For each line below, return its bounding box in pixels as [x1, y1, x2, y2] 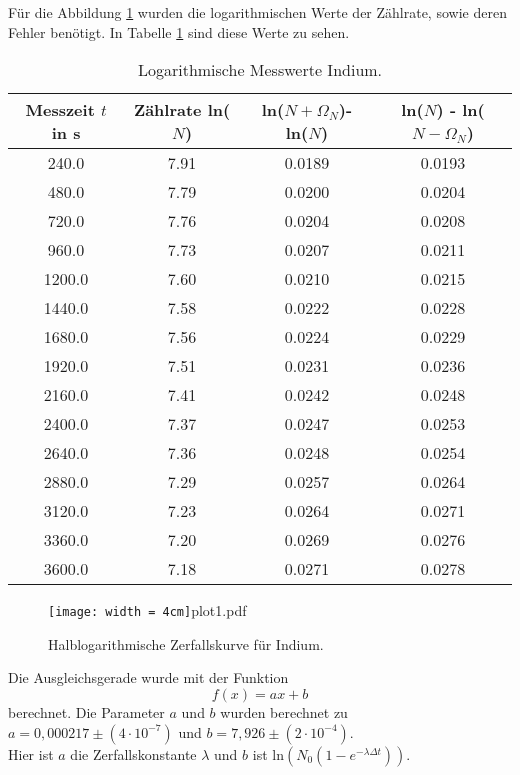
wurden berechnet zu [220, 702, 348, 723]
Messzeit [25, 98, 95, 122]
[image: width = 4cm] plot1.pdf [48, 600, 247, 621]
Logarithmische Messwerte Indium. [137, 58, 383, 82]
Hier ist [8, 743, 54, 764]
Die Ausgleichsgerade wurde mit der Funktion [8, 667, 289, 688]
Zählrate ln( [133, 98, 231, 122]
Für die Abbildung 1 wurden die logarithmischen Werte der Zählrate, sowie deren [8, 2, 507, 22]
